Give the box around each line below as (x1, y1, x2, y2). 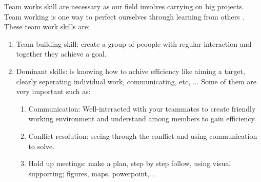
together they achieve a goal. (16, 48, 107, 59)
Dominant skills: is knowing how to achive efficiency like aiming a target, (16, 65, 245, 76)
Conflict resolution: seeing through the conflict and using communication (28, 130, 257, 141)
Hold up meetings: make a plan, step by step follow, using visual (28, 158, 231, 169)
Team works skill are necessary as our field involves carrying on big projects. (4, 1, 244, 11)
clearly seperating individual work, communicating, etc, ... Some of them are (16, 76, 256, 86)
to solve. (28, 140, 55, 151)
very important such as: (16, 86, 91, 97)
